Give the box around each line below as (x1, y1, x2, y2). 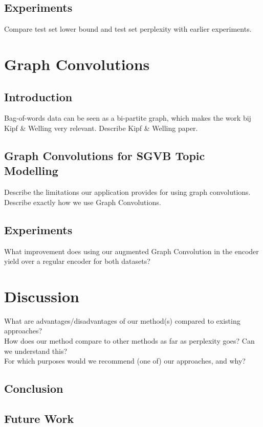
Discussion (4, 285, 79, 306)
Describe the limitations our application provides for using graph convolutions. (4, 187, 251, 197)
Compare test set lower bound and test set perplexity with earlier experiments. (4, 24, 252, 34)
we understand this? (4, 345, 68, 356)
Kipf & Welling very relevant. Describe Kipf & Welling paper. (4, 122, 198, 133)
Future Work (4, 411, 74, 426)
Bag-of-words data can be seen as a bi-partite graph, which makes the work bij (4, 113, 251, 123)
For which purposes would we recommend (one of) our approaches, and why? (4, 355, 246, 366)
